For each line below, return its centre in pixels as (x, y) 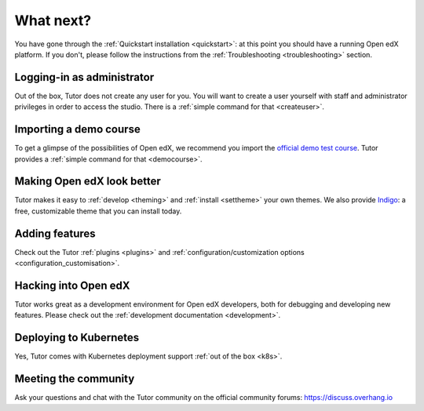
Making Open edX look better (88, 182)
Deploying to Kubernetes (77, 338)
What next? (53, 20)
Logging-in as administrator (84, 77)
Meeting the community (75, 379)
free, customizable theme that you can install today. (98, 211)
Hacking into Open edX (72, 285)
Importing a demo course (77, 129)
